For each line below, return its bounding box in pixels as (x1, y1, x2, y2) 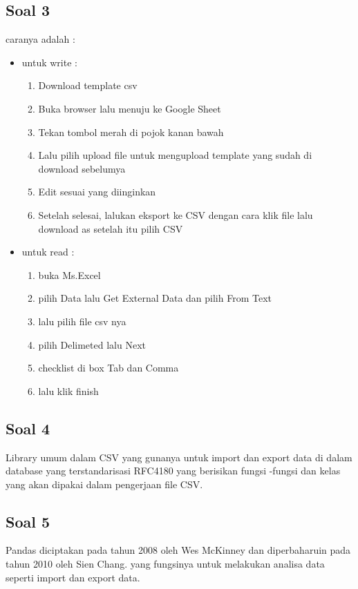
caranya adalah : (6, 32, 75, 46)
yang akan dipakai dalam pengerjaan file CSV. (6, 476, 203, 491)
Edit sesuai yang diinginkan (38, 184, 156, 199)
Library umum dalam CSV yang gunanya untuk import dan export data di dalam (6, 450, 352, 464)
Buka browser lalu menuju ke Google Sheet (38, 101, 221, 115)
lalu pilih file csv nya (38, 313, 126, 328)
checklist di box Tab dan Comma (38, 360, 179, 375)
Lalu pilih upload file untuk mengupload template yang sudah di (38, 148, 312, 162)
